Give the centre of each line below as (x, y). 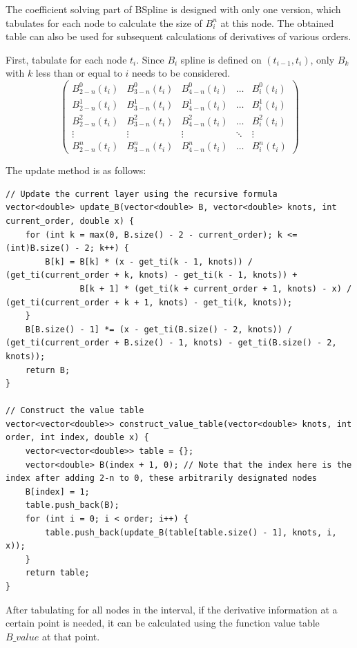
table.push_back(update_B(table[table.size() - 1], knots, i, (191, 532)
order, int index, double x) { (77, 438)
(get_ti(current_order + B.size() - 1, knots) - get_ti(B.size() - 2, (171, 343)
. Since (150, 59)
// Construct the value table (75, 411)
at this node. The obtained (277, 22)
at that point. (71, 636)
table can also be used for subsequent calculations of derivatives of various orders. (178, 36)
